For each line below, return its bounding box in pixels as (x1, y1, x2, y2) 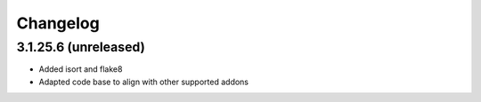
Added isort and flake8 (38, 64, 123, 75)
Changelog (16, 13, 100, 33)
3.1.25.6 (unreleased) (16, 39, 146, 55)
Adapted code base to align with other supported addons (38, 76, 249, 87)
